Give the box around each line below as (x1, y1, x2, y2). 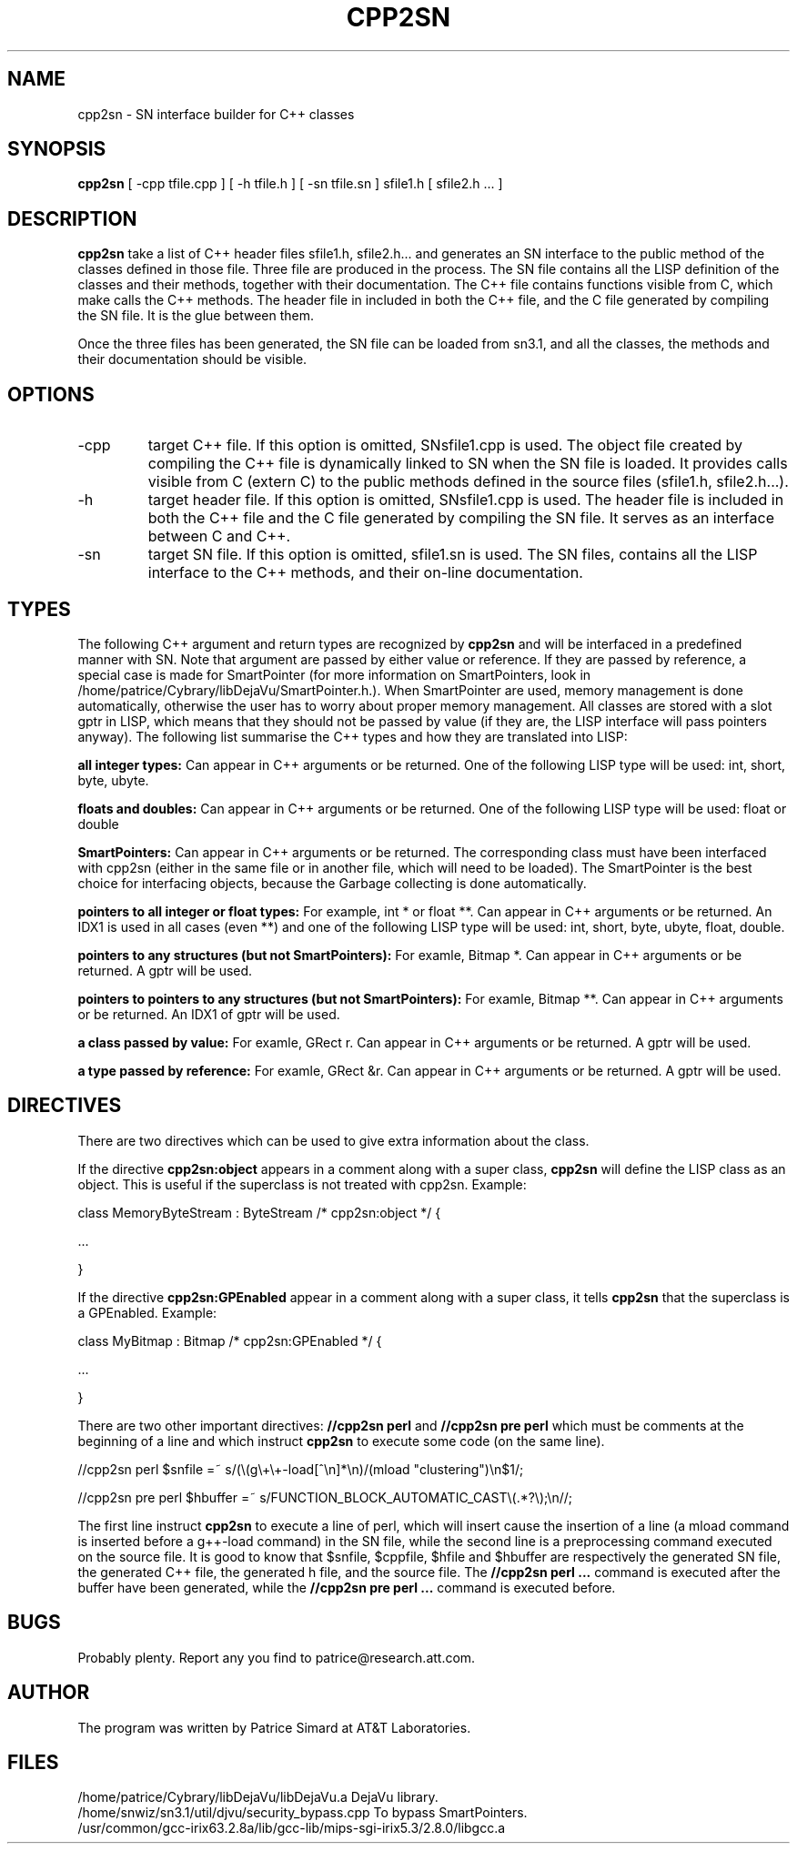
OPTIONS (7, 382, 95, 406)
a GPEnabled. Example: (77, 1304, 217, 1320)
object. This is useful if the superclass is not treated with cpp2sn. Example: (77, 1176, 527, 1192)
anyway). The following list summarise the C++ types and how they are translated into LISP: (77, 728, 628, 744)
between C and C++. (147, 527, 291, 546)
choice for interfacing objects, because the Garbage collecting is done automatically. (77, 875, 587, 891)
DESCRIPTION (7, 207, 137, 230)
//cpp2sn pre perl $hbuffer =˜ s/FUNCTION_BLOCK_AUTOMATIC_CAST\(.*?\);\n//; (77, 1489, 572, 1505)
